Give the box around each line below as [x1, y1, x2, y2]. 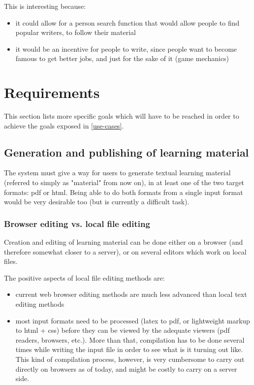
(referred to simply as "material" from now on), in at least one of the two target [4, 177, 245, 188]
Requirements [4, 82, 100, 102]
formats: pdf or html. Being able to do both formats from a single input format [4, 187, 243, 197]
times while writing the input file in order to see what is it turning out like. [15, 344, 243, 354]
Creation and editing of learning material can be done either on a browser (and [4, 237, 243, 247]
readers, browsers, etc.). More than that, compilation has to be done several [15, 334, 245, 345]
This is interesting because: [4, 1, 86, 11]
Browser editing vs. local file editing [4, 217, 150, 229]
